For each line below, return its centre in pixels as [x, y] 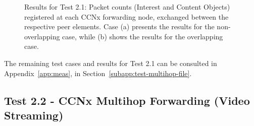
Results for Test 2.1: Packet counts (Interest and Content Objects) [127, 7]
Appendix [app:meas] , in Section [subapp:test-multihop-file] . [98, 73]
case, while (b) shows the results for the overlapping [143, 36]
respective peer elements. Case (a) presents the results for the [119, 26]
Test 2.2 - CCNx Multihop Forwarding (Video [127, 100]
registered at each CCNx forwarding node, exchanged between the [126, 16]
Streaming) [34, 115]
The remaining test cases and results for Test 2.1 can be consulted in [111, 63]
